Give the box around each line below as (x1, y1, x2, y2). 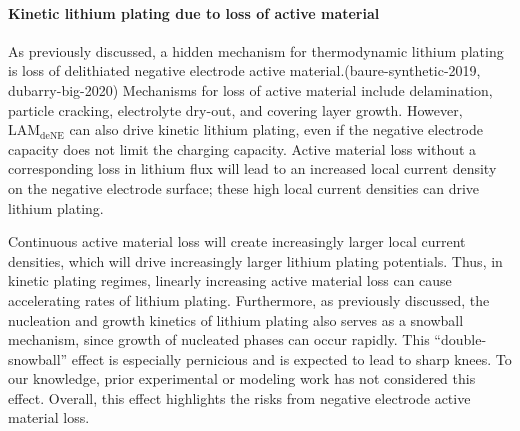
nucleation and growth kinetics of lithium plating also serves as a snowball (8, 309, 464, 330)
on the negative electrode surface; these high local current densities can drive (8, 177, 480, 198)
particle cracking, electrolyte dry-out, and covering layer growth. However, (8, 99, 463, 120)
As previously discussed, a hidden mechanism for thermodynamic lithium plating (8, 40, 504, 61)
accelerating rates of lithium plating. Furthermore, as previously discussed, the (8, 289, 490, 310)
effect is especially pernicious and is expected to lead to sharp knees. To (71, 348, 512, 369)
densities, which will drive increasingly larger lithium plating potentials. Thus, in (8, 250, 503, 271)
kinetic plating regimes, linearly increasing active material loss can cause (8, 270, 452, 291)
